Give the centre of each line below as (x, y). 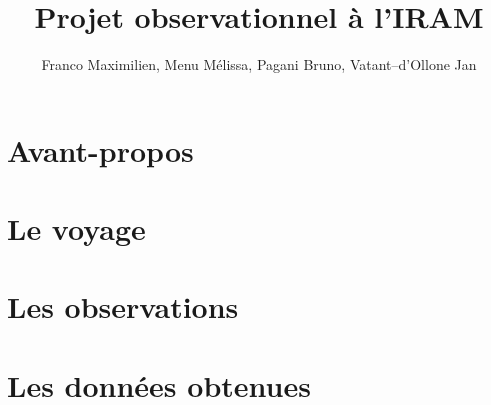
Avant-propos (100, 149)
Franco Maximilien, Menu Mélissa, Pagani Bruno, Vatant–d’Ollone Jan (259, 64)
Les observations (123, 306)
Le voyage (76, 228)
